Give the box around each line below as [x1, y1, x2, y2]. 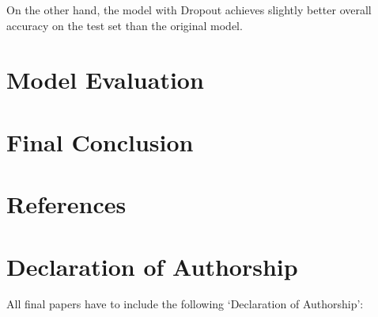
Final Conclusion [6, 125, 194, 158]
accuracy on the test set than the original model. [6, 17, 243, 33]
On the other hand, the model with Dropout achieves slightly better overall [6, 2, 372, 17]
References [6, 188, 127, 220]
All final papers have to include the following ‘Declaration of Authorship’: [6, 296, 364, 312]
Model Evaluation [6, 63, 204, 96]
